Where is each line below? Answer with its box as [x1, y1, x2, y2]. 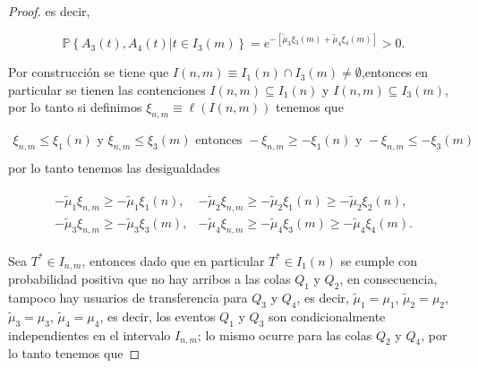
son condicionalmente [268, 306, 386, 325]
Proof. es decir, [8, 2, 90, 20]
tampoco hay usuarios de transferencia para [8, 287, 248, 306]
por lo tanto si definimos [8, 98, 142, 116]
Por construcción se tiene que [8, 63, 169, 81]
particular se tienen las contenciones [8, 80, 206, 98]
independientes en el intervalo [8, 325, 171, 344]
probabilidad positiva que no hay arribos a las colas [8, 270, 291, 288]
